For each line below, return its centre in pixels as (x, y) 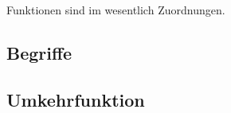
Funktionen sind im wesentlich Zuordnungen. (116, 10)
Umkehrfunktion (76, 99)
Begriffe (39, 52)
